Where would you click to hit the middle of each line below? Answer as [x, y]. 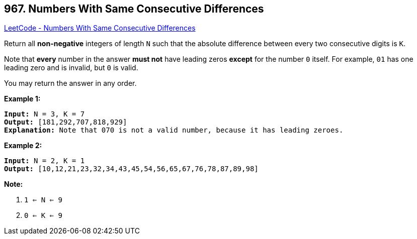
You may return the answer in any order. [70, 83]
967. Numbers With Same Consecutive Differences [134, 9]
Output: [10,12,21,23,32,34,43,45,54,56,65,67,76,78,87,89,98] [131, 169]
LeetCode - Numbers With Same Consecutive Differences [100, 28]
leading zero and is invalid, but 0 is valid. [71, 68]
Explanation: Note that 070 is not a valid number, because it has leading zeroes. [174, 130]
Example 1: [22, 99]
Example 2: [23, 146]
